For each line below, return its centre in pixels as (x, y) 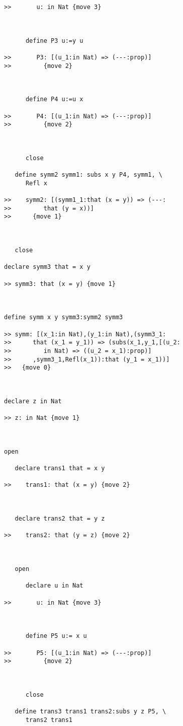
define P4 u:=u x (54, 99)
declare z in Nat (33, 401)
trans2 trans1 (49, 720)
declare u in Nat (54, 586)
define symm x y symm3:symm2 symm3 (64, 317)
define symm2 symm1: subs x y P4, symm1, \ (88, 175)
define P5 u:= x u (56, 636)
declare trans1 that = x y (60, 468)
